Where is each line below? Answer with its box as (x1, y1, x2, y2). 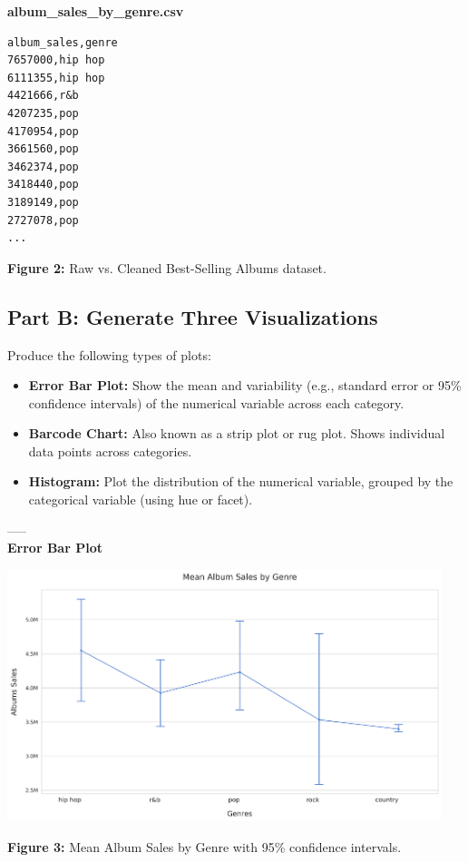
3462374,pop (7, 160, 79, 173)
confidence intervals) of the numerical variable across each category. (28, 393, 405, 412)
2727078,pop (7, 213, 79, 227)
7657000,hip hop (7, 54, 105, 67)
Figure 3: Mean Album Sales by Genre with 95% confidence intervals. (7, 837, 402, 856)
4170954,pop (7, 124, 79, 138)
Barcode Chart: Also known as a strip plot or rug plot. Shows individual (28, 424, 445, 443)
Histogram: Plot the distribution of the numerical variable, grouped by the (28, 472, 453, 491)
